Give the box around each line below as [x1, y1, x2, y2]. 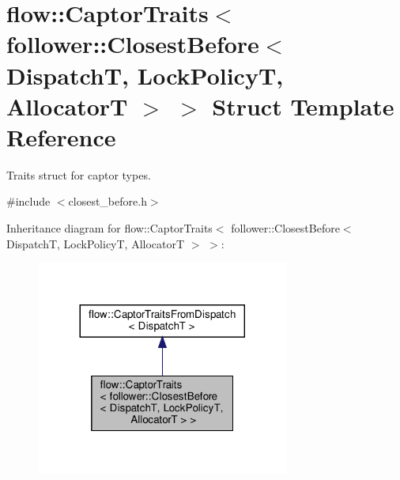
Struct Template [212, 89, 394, 122]
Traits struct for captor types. [6, 166, 151, 183]
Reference [6, 120, 116, 153]
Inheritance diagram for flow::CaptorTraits [6, 220, 213, 236]
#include [6, 193, 51, 210]
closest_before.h [68, 193, 147, 210]
